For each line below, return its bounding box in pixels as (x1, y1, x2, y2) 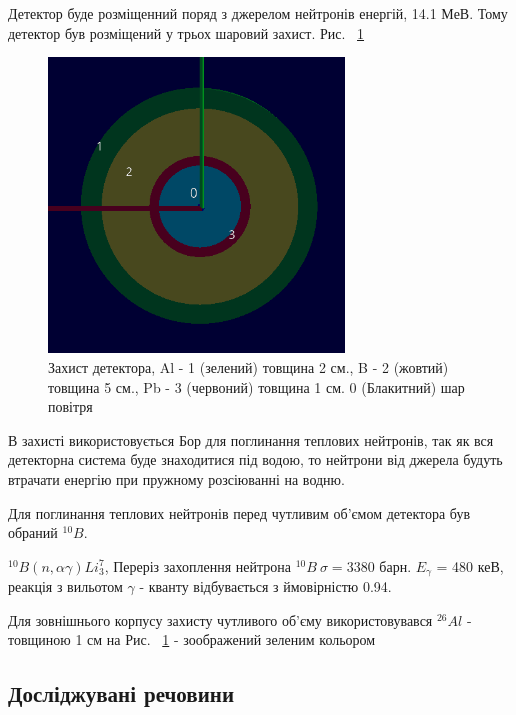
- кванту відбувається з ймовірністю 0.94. (139, 576, 392, 597)
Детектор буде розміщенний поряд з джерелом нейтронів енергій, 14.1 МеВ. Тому (8, 3, 508, 23)
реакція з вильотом (8, 576, 123, 597)
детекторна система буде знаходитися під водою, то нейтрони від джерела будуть (8, 449, 503, 470)
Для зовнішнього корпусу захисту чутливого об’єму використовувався (8, 609, 433, 630)
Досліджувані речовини (8, 678, 234, 709)
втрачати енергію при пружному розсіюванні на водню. (8, 468, 345, 489)
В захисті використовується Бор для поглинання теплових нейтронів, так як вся (8, 429, 494, 450)
